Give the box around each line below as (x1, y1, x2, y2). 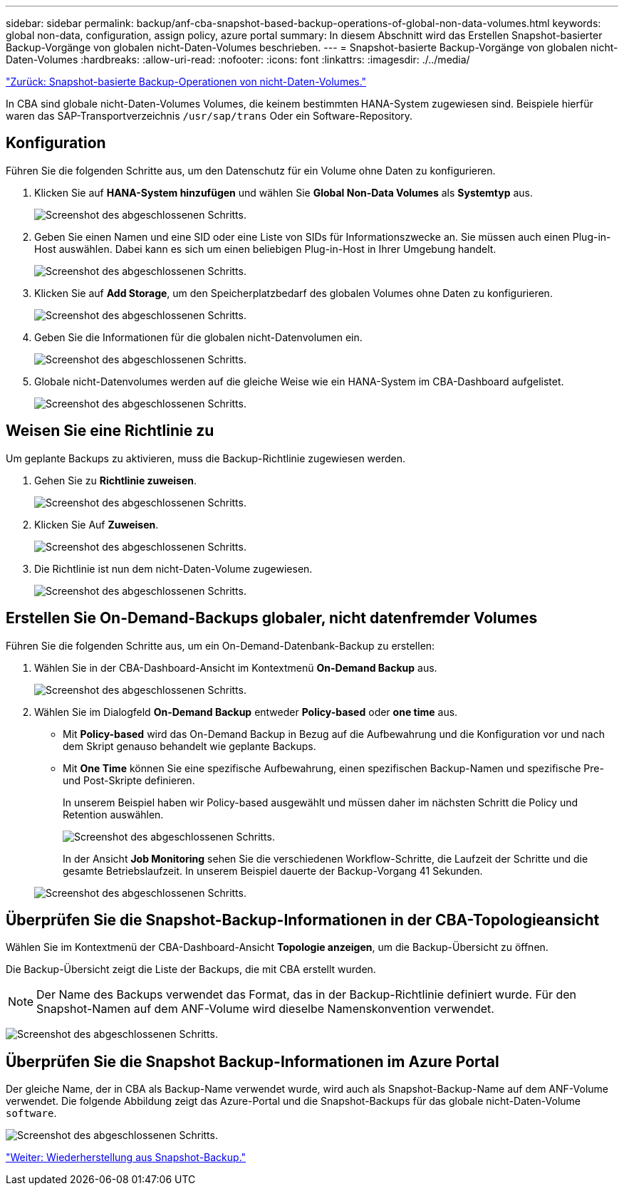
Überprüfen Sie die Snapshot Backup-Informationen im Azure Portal (6, 1052, 499, 1071)
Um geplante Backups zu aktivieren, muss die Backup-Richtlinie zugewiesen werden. (6, 452, 406, 464)
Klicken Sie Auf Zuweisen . (34, 518, 159, 531)
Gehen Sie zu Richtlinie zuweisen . (34, 474, 197, 487)
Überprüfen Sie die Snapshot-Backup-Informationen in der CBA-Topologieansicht (6, 910, 600, 929)
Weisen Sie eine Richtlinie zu (6, 422, 214, 440)
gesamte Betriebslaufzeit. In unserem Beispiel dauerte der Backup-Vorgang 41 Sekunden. (63, 864, 483, 877)
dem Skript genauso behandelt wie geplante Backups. (63, 739, 316, 752)
